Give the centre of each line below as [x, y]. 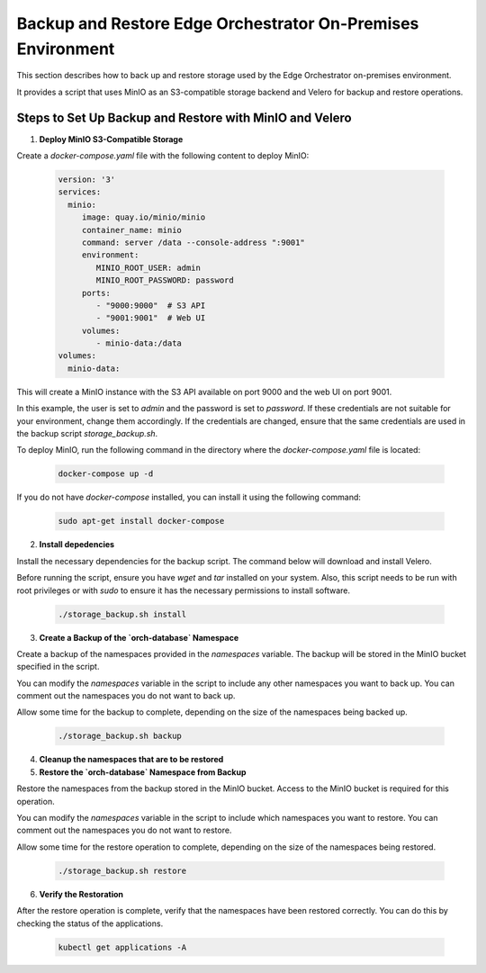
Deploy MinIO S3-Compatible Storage [111, 139]
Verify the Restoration [81, 894]
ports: [96, 293]
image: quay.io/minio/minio [144, 217]
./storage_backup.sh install [122, 614]
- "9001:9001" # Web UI [151, 318]
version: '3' [87, 180]
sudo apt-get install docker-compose [141, 521]
